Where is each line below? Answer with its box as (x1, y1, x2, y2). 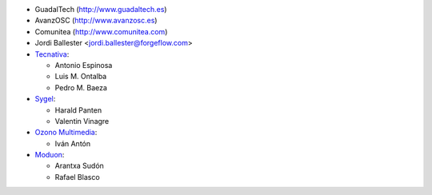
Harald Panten (54, 105, 102, 115)
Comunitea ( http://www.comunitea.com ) (34, 26, 168, 36)
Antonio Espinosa (54, 60, 113, 70)
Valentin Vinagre (54, 116, 110, 125)
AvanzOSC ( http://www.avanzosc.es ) (34, 16, 158, 26)
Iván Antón (54, 138, 91, 148)
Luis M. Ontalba (54, 72, 107, 82)
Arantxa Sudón (54, 161, 104, 171)
